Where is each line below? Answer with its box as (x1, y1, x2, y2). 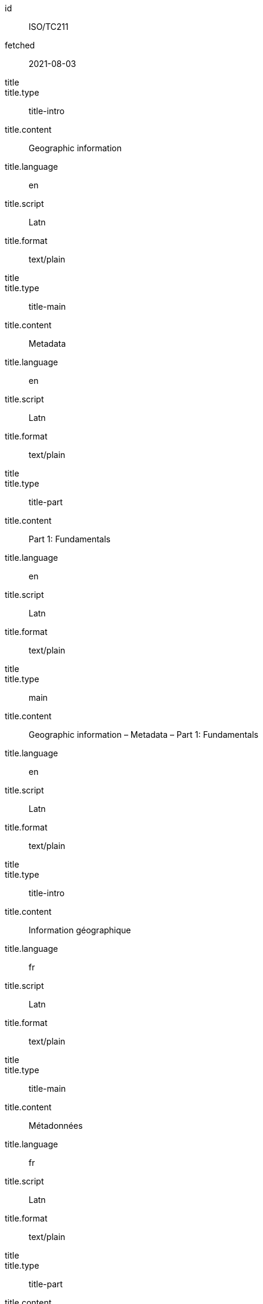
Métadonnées (29, 1120, 83, 1131)
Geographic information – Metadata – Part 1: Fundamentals (29, 729, 259, 740)
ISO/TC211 (29, 22, 69, 32)
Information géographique (29, 925, 131, 935)
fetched (5, 40, 35, 50)
